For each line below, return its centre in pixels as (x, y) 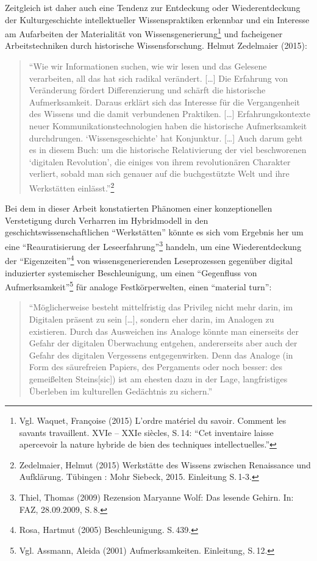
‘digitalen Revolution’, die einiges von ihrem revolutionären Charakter (160, 161)
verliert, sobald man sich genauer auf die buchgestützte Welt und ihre (159, 173)
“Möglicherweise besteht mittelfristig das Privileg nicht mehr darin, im (161, 307)
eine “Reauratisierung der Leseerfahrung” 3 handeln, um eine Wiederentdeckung (153, 245)
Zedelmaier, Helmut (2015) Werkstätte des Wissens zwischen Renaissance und (165, 464)
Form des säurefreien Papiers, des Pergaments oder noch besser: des (156, 367)
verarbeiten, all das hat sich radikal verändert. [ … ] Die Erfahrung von (158, 78)
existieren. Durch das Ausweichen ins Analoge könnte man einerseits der (164, 331)
